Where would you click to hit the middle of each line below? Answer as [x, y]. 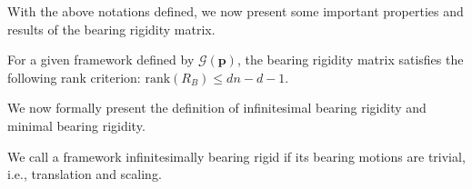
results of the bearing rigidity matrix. [111, 29]
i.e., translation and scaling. [85, 174]
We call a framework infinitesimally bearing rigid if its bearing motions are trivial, [236, 156]
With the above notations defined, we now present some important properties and [236, 11]
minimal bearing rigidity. [76, 125]
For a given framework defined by [101, 60]
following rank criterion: [74, 77]
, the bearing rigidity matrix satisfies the [350, 60]
